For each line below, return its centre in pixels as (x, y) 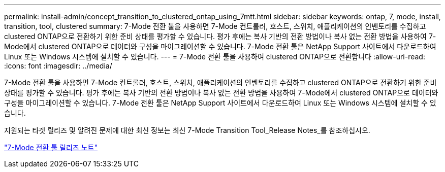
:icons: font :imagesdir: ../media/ (58, 66)
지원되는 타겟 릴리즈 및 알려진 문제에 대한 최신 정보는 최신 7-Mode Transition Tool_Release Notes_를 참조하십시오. (187, 130)
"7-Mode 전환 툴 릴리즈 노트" (51, 147)
